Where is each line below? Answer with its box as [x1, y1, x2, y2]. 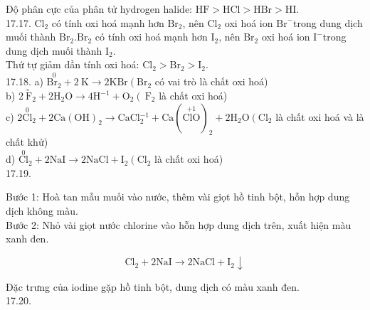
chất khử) [6, 134, 48, 149]
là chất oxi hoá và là [275, 109, 364, 124]
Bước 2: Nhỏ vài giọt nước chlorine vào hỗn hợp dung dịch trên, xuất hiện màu [6, 217, 351, 232]
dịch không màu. [6, 203, 78, 218]
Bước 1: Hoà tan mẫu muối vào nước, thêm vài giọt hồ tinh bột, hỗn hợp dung [6, 189, 350, 204]
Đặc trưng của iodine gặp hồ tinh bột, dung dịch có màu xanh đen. [6, 279, 300, 294]
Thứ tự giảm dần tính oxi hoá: [6, 57, 139, 72]
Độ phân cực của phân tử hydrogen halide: [6, 1, 192, 16]
